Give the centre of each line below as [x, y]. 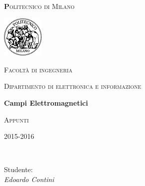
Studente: [18, 169]
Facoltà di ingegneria [38, 69]
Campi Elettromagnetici [46, 102]
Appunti [16, 119]
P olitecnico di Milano [39, 6]
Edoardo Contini [29, 179]
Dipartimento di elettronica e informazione [73, 86]
